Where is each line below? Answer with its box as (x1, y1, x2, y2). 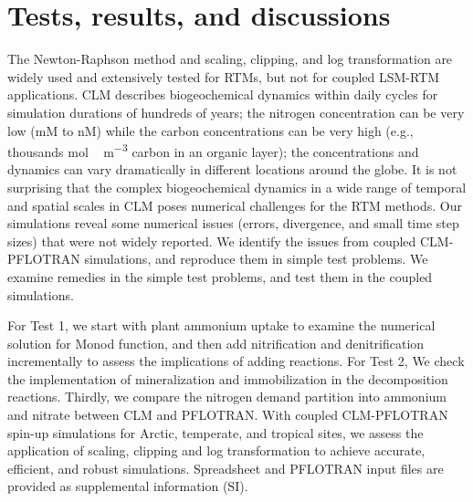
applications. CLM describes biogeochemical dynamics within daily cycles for (7, 85, 438, 104)
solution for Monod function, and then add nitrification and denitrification (7, 333, 425, 352)
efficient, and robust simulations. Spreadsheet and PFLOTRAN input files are (7, 458, 444, 477)
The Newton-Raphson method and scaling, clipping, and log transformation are (7, 49, 453, 68)
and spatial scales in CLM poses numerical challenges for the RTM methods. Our (7, 195, 463, 214)
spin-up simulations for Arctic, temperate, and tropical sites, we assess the (7, 423, 424, 442)
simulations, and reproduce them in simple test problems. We (84, 249, 428, 268)
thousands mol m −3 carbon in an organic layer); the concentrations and (7, 140, 419, 161)
